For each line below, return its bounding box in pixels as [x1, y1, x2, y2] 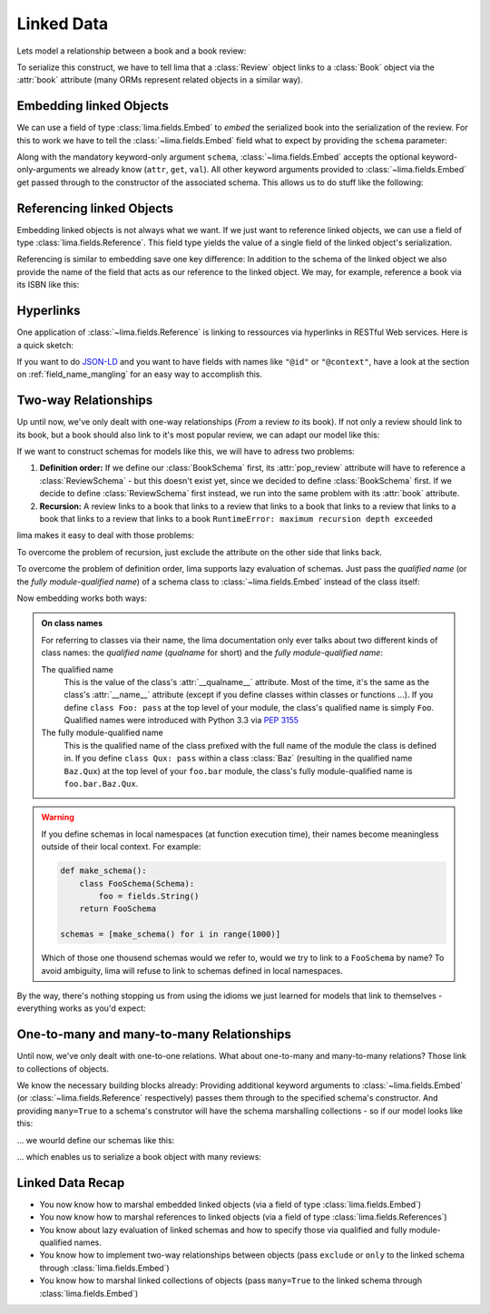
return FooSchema [79, 904, 157, 914]
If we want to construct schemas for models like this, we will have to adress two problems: [16, 446, 356, 457]
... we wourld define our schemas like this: [16, 1134, 175, 1145]
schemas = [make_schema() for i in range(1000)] [60, 929, 281, 939]
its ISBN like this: [16, 279, 80, 290]
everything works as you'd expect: [16, 1003, 147, 1014]
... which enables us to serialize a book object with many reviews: [16, 1151, 262, 1162]
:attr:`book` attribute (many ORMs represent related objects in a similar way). [16, 74, 303, 85]
